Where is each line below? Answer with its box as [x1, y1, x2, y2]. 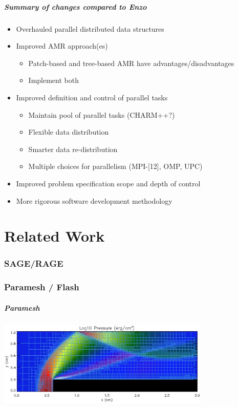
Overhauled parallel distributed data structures [16, 23, 164, 34]
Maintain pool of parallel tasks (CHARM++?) [28, 109, 175, 120]
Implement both [28, 75, 79, 85]
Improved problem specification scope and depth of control [16, 178, 201, 188]
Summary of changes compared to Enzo [4, 1, 147, 12]
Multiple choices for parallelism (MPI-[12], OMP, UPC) [28, 161, 203, 172]
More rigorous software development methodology [16, 195, 172, 206]
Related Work [4, 225, 105, 246]
